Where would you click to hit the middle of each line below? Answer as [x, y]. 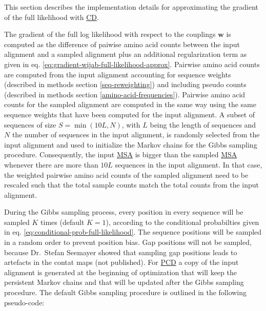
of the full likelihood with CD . [52, 17]
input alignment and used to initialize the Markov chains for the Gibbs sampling [131, 144]
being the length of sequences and [203, 124]
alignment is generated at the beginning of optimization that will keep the [120, 272]
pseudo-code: [24, 302]
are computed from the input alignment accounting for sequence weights [118, 74]
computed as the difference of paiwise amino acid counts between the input [122, 44]
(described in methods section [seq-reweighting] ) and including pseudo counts [125, 84]
